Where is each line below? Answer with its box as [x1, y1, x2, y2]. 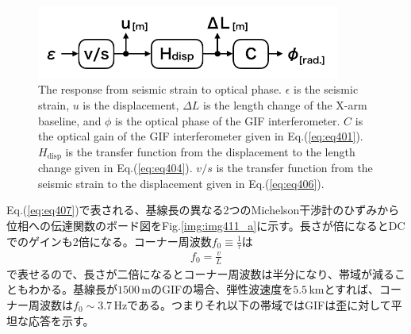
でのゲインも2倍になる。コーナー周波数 [6, 232, 212, 249]
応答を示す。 [28, 312, 94, 328]
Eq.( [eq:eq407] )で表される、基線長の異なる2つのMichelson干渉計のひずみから [6, 202, 400, 218]
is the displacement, [83, 97, 179, 113]
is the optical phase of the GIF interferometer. [115, 112, 340, 129]
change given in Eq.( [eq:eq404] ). [38, 159, 193, 176]
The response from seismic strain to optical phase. [38, 81, 282, 98]
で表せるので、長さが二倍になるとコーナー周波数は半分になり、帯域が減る [6, 265, 394, 282]
